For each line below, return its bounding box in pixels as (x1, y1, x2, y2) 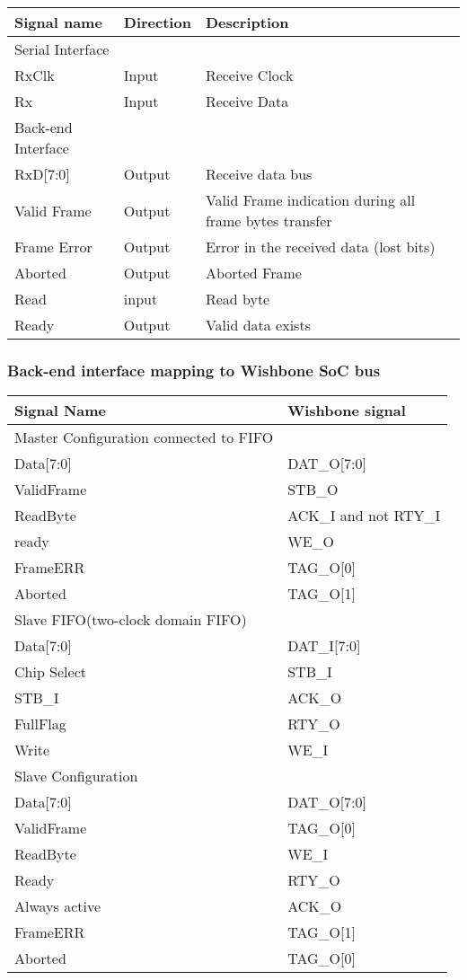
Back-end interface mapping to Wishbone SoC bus (7, 358, 381, 381)
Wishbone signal (287, 400, 406, 421)
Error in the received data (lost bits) (205, 236, 436, 257)
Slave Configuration (14, 765, 138, 787)
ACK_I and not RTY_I (287, 505, 441, 526)
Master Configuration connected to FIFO (14, 427, 274, 448)
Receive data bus (205, 163, 313, 184)
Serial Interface (14, 39, 110, 59)
